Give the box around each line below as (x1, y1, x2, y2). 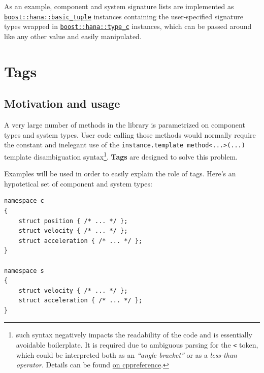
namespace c (4, 197, 44, 205)
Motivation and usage (4, 96, 120, 111)
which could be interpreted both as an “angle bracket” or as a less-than (16, 349, 237, 360)
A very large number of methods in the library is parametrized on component (4, 119, 245, 130)
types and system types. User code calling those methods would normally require (4, 129, 256, 140)
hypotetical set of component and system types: (4, 178, 152, 189)
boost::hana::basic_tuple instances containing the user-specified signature (4, 11, 243, 21)
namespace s (4, 267, 44, 274)
